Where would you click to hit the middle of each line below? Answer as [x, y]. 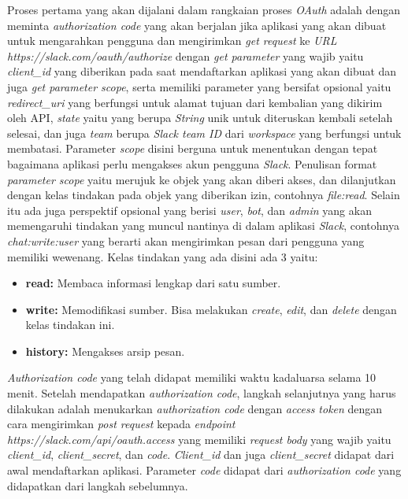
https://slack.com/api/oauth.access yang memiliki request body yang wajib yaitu [199, 439]
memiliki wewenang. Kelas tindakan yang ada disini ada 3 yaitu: [163, 256]
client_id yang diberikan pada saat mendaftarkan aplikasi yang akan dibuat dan [202, 71]
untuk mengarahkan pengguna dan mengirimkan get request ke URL [172, 41]
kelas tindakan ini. [70, 325]
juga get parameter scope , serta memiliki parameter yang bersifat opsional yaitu [199, 86]
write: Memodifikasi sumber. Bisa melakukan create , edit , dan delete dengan [211, 309]
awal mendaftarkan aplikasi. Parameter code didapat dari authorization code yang [204, 470]
